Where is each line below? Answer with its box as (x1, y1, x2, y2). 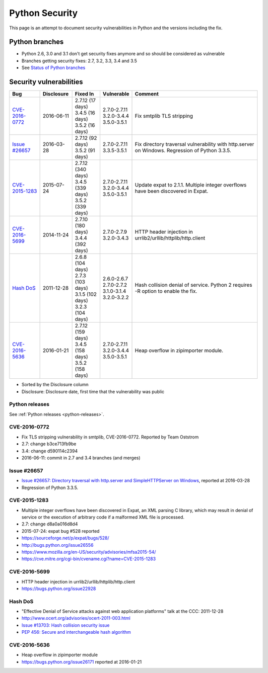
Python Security (9, 7, 78, 18)
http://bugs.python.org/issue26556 (21, 542, 94, 548)
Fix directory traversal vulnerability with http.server (134, 141, 254, 148)
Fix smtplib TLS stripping (134, 112, 193, 119)
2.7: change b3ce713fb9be (21, 441, 76, 447)
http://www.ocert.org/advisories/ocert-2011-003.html (21, 615, 131, 621)
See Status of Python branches (21, 65, 85, 71)
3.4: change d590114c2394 (21, 448, 78, 454)
